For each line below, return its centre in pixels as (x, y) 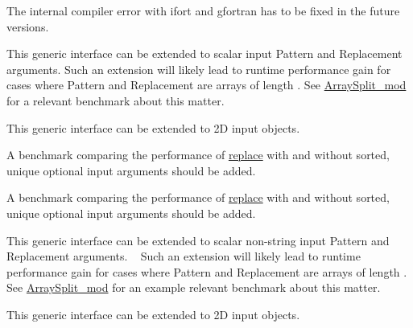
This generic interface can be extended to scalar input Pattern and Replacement (204, 53)
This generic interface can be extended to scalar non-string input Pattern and (198, 240)
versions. (28, 26)
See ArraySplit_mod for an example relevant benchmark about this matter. (194, 287)
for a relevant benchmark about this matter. (116, 100)
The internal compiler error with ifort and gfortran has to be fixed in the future (203, 10)
